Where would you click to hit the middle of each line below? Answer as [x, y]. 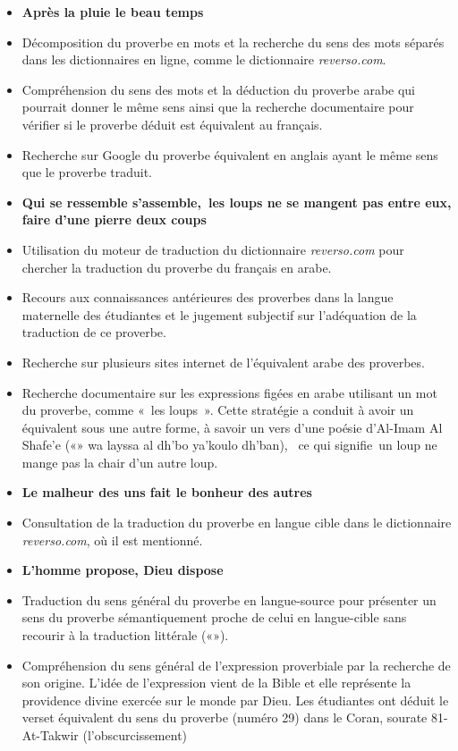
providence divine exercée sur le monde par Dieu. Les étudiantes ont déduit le [235, 700]
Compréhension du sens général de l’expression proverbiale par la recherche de [236, 665]
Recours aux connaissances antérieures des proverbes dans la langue [208, 297]
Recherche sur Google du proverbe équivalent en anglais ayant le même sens [230, 154]
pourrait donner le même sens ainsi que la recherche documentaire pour [218, 107]
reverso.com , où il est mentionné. [112, 540]
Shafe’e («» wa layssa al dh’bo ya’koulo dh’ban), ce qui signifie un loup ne [229, 445]
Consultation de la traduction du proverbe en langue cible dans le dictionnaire [237, 523]
